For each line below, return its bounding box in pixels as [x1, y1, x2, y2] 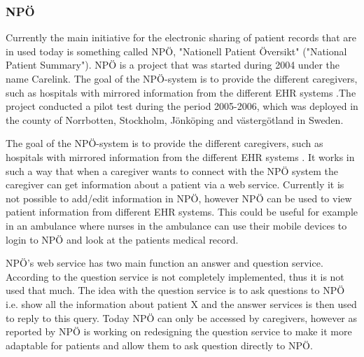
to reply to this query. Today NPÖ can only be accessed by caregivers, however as [6, 310, 358, 325]
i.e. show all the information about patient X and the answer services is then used [6, 296, 357, 311]
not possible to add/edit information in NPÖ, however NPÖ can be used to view [6, 190, 352, 205]
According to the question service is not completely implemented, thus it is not [6, 269, 344, 283]
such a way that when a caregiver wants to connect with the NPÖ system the [6, 163, 338, 178]
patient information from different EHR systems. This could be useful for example [6, 204, 358, 219]
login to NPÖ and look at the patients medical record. [6, 232, 239, 246]
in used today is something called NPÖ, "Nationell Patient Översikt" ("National [6, 43, 347, 58]
